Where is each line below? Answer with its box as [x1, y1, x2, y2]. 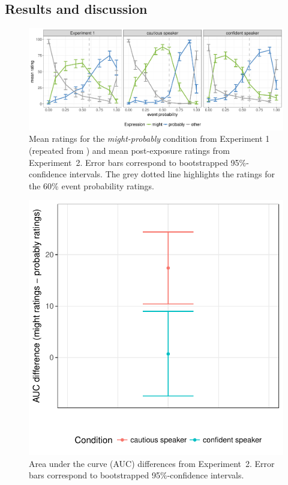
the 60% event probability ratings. [29, 179, 155, 192]
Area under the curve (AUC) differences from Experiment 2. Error [29, 457, 275, 469]
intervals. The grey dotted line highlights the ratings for [69, 168, 275, 180]
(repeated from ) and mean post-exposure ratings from [29, 144, 230, 156]
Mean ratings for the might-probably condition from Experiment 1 [29, 132, 270, 145]
